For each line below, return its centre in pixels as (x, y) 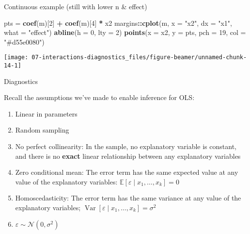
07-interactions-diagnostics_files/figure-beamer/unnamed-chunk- (139, 58)
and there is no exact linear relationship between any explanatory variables (128, 156)
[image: (16, 58)
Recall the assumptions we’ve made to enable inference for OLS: (99, 97)
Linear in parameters (46, 113)
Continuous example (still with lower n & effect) (76, 6)
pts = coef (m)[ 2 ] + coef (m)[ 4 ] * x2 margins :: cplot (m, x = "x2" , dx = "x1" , (118, 23)
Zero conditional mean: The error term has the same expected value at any (127, 172)
